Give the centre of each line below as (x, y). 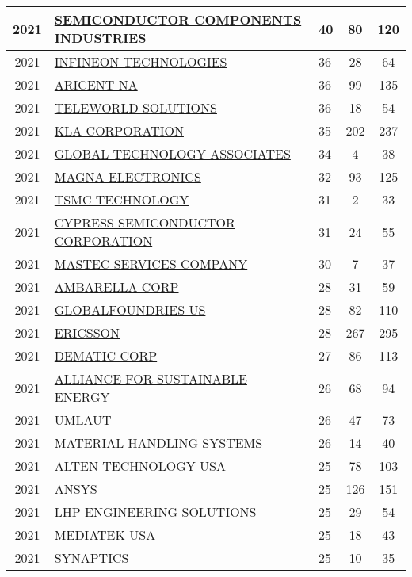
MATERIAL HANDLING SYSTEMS (158, 443)
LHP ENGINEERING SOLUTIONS (155, 512)
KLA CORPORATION (119, 130)
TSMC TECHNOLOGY (122, 199)
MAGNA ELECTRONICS (128, 176)
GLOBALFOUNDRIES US (130, 310)
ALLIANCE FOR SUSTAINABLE (151, 378)
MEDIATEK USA (105, 535)
